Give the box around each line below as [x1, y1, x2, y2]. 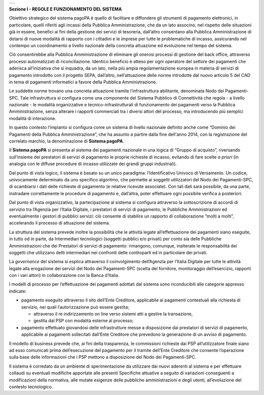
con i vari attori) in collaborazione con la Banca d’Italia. [9, 272, 120, 278]
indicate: [9, 288, 27, 294]
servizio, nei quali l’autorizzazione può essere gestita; [21, 304, 130, 310]
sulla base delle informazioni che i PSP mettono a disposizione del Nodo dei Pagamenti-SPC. [9, 354, 197, 360]
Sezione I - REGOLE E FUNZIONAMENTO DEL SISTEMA [9, 6, 122, 12]
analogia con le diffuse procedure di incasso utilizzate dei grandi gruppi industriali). [9, 161, 177, 167]
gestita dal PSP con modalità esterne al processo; [33, 318, 134, 323]
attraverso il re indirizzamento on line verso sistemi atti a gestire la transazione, [33, 311, 193, 317]
